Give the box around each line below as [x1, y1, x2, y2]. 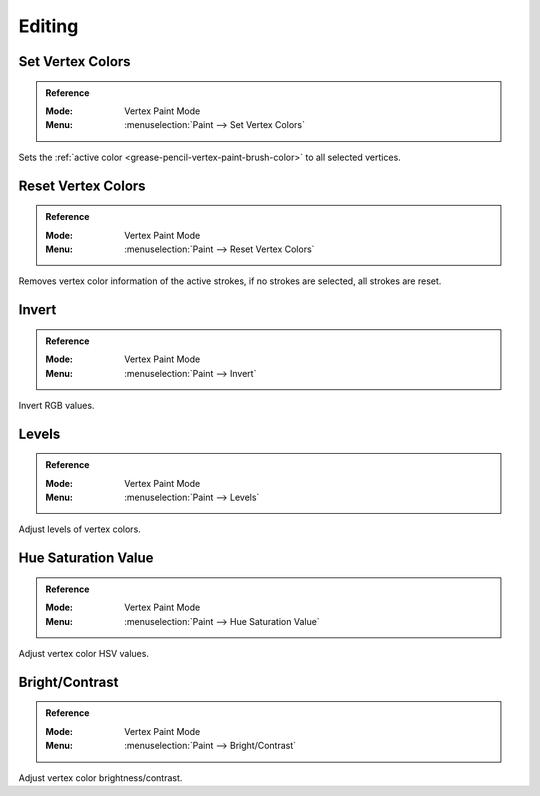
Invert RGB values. [18, 399, 95, 411]
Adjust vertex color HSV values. [18, 648, 150, 660]
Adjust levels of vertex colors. [18, 523, 142, 535]
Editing [18, 15, 79, 37]
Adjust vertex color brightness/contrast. [18, 771, 183, 784]
